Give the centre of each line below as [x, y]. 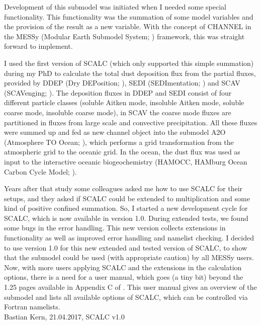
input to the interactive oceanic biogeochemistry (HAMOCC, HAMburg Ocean [126, 161]
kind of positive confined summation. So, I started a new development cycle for [126, 208]
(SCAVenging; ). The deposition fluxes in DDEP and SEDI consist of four [118, 92]
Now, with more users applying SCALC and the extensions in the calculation [123, 267]
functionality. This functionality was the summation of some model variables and [129, 16]
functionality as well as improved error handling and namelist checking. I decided [129, 238]
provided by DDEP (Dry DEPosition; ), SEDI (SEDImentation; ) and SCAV [122, 83]
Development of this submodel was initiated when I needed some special [115, 7]
